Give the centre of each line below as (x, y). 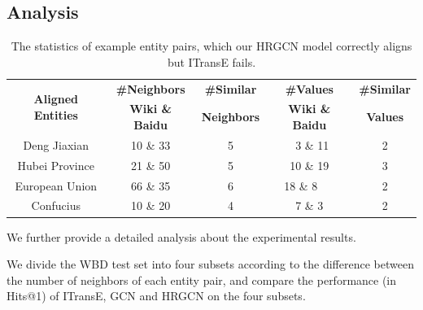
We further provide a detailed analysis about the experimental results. (181, 236)
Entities (56, 114)
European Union (56, 185)
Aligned (56, 99)
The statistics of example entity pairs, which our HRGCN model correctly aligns (211, 46)
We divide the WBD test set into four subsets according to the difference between (210, 264)
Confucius (56, 205)
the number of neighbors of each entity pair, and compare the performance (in (202, 279)
